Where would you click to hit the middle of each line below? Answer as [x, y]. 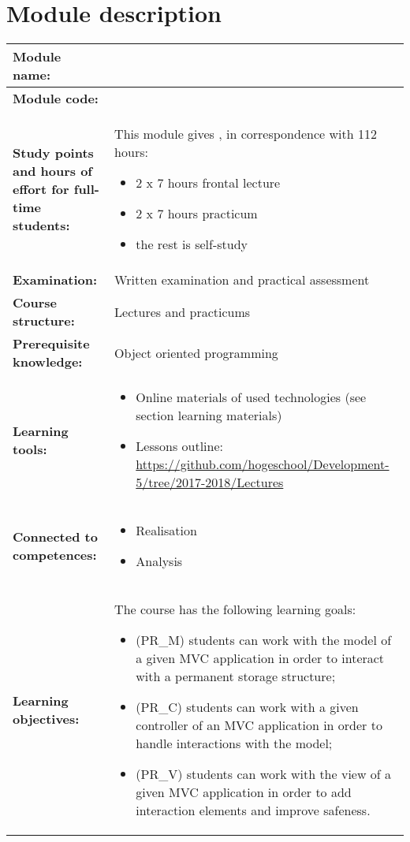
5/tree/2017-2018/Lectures [210, 482]
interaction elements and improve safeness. [253, 810]
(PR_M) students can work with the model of [264, 640]
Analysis [159, 561]
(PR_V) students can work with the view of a [264, 774]
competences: [55, 555]
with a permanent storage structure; [236, 676]
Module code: [56, 99]
